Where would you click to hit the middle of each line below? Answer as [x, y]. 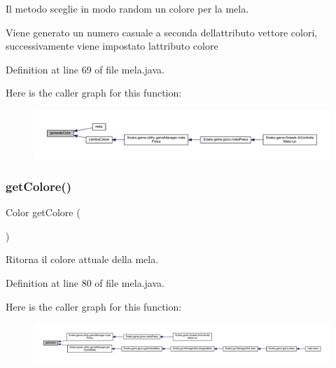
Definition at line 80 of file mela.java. [85, 282]
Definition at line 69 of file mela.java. [85, 69]
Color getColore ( [43, 212]
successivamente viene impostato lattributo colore [112, 46]
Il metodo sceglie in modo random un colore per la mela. [127, 8]
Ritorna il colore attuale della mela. [82, 259]
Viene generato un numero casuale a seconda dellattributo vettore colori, [162, 32]
